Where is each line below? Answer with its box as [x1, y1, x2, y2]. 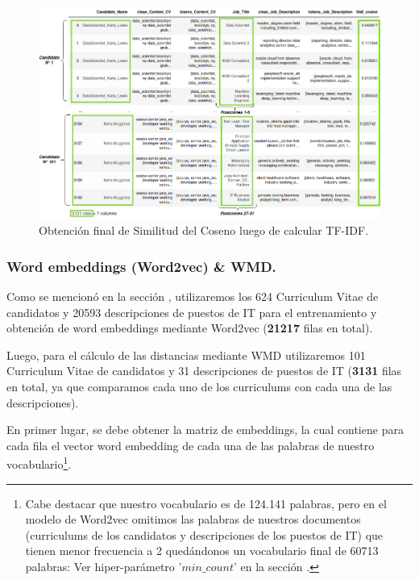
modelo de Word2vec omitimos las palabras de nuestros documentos [25, 511, 361, 528]
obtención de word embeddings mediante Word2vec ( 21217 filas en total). [6, 319, 373, 336]
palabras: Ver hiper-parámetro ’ [25, 557, 182, 574]
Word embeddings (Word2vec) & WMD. [6, 256, 276, 276]
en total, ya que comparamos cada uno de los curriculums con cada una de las [6, 378, 392, 394]
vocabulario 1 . [6, 453, 72, 472]
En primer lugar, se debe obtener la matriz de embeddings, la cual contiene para [6, 421, 404, 438]
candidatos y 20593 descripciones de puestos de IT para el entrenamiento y [6, 303, 377, 320]
